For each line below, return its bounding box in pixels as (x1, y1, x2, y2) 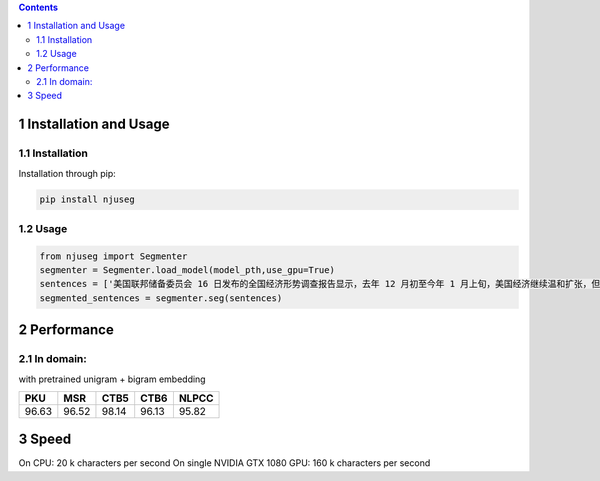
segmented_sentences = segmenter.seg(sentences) (39, 292, 283, 304)
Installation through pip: (18, 167, 117, 179)
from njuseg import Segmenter (39, 250, 188, 262)
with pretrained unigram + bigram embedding (18, 373, 206, 385)
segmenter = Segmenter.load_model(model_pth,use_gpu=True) (39, 265, 335, 276)
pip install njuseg (39, 194, 135, 205)
